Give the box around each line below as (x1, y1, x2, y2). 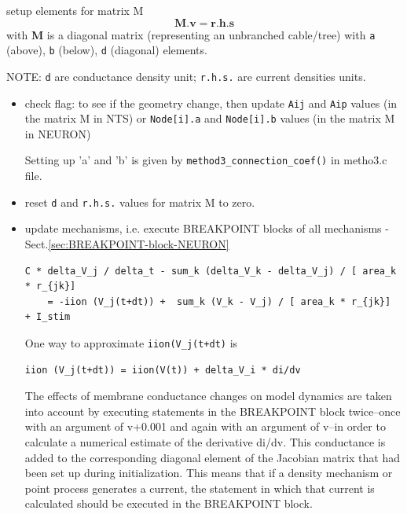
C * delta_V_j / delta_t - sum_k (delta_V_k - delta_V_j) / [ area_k (24, 265, 397, 277)
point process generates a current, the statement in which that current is (24, 479, 375, 496)
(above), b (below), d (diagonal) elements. (6, 42, 207, 58)
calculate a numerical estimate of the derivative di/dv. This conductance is (24, 433, 386, 450)
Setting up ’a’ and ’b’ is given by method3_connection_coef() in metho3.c (24, 152, 387, 168)
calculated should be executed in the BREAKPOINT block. (24, 495, 313, 512)
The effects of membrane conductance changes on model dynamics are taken (24, 387, 392, 404)
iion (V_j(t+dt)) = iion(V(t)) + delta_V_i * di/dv (24, 364, 301, 376)
